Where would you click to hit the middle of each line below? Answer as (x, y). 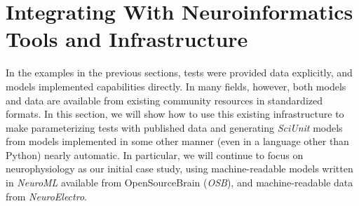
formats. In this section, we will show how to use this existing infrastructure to (175, 114)
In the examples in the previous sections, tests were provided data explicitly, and (179, 73)
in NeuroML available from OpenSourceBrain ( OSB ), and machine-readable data (179, 183)
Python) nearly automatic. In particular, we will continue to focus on (155, 154)
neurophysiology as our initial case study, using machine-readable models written (179, 169)
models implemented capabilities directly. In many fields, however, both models (176, 86)
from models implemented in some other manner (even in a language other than (177, 141)
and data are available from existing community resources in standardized (164, 100)
